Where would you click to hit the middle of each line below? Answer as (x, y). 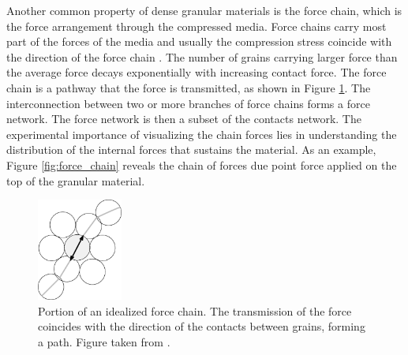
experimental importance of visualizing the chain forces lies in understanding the (202, 134)
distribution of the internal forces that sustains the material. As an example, (191, 149)
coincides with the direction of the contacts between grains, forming (202, 326)
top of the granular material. (76, 180)
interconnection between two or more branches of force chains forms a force (188, 103)
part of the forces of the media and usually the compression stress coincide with (199, 41)
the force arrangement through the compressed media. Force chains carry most (197, 26)
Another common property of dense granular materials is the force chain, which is (204, 10)
